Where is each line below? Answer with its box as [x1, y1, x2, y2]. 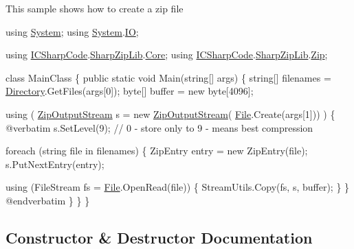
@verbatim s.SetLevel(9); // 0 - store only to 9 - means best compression [5, 120, 313, 134]
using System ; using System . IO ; [5, 24, 139, 38]
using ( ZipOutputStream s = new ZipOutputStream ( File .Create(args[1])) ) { [5, 106, 335, 121]
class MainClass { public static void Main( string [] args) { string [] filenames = [5, 70, 331, 84]
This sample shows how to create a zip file [5, 1, 184, 15]
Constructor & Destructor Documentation [5, 226, 313, 248]
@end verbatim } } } [5, 193, 90, 207]
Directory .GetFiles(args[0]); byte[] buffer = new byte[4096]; [5, 84, 254, 98]
